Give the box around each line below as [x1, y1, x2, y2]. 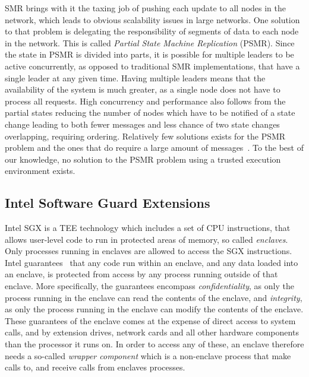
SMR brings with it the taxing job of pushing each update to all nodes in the [5, 2, 286, 14]
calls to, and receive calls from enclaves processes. [5, 361, 185, 373]
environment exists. [5, 164, 75, 177]
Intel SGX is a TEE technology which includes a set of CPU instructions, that [5, 221, 291, 234]
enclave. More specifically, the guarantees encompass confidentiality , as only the [5, 280, 294, 292]
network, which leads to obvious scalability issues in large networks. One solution [5, 13, 300, 26]
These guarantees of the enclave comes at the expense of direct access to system [5, 314, 296, 327]
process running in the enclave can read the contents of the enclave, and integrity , [5, 291, 302, 303]
